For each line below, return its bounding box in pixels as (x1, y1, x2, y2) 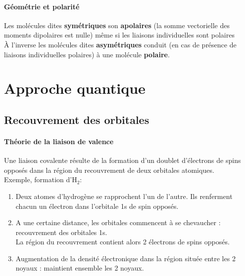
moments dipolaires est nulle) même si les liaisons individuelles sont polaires (4, 30, 235, 40)
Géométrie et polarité (4, 1, 80, 11)
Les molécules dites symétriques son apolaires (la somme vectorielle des (4, 20, 230, 30)
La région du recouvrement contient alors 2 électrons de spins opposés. (15, 237, 230, 247)
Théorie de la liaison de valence (4, 136, 114, 146)
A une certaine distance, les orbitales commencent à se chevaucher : (15, 217, 221, 228)
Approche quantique (4, 78, 146, 98)
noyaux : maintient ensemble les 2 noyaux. (15, 263, 144, 273)
